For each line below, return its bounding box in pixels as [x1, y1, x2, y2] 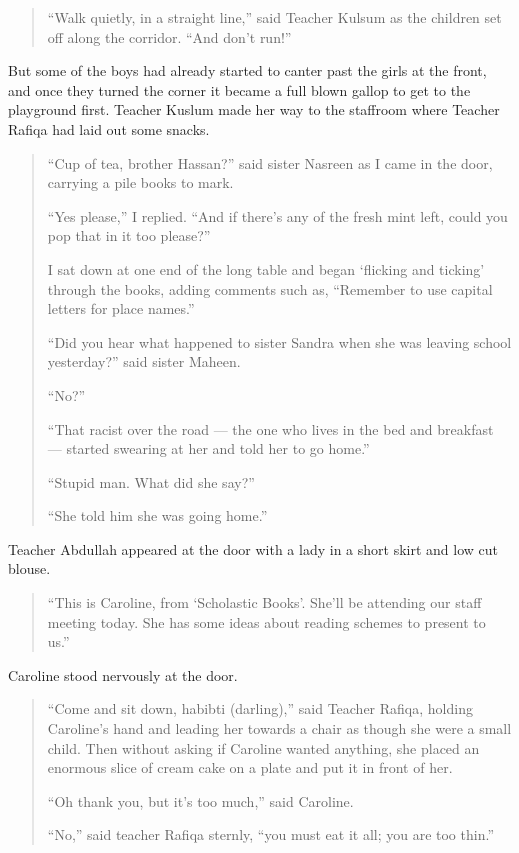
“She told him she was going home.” [47, 505, 268, 526]
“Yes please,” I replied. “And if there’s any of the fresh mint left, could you [47, 205, 508, 226]
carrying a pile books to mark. [47, 172, 234, 193]
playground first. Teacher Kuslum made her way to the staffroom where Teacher [8, 99, 500, 120]
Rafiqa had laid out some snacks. [8, 118, 210, 139]
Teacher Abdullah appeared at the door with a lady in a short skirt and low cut [8, 538, 498, 559]
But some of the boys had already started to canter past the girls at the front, [8, 60, 487, 81]
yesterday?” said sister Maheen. [47, 351, 241, 372]
